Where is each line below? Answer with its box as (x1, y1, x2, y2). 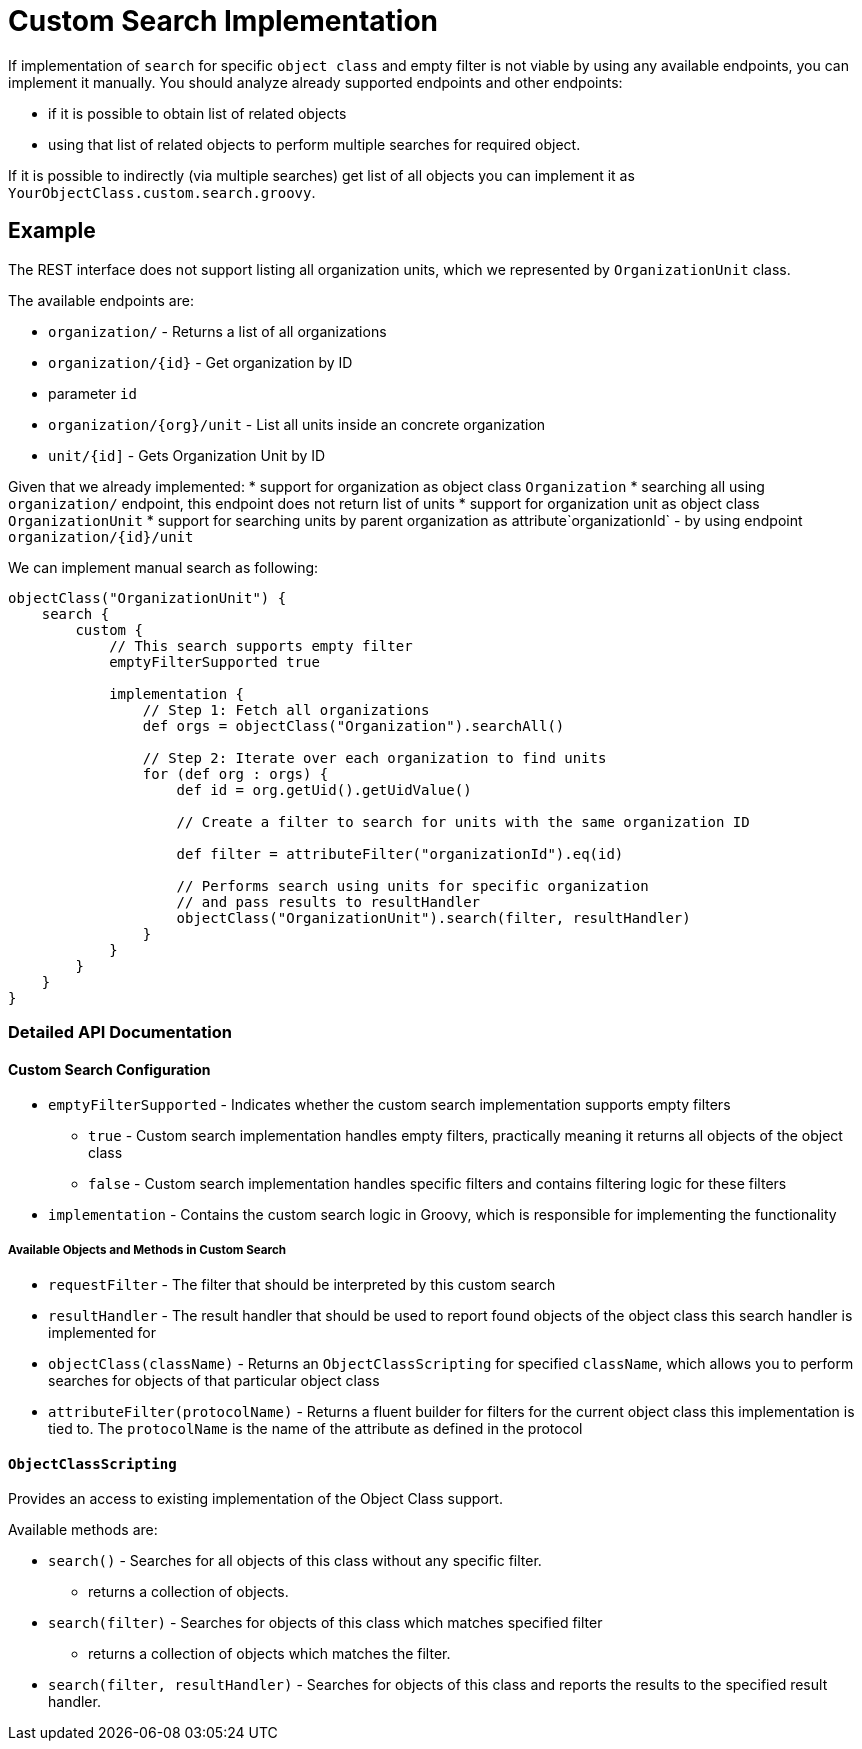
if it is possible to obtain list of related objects (48, 104, 347, 122)
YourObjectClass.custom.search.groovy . (8, 183, 316, 201)
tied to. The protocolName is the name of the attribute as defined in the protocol (48, 1419, 583, 1437)
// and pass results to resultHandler (176, 893, 481, 910)
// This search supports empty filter (109, 637, 413, 654)
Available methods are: (8, 1521, 158, 1539)
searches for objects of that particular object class (48, 1371, 380, 1389)
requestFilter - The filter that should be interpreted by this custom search (48, 1275, 556, 1293)
